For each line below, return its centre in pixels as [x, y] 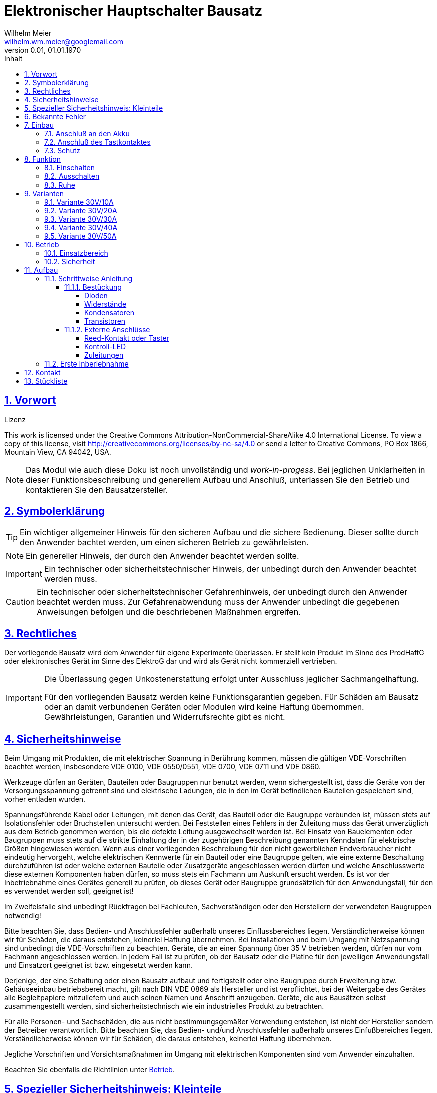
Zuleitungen [104, 355]
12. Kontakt [42, 372]
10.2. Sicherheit [70, 261]
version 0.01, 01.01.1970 [43, 50]
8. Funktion [42, 159]
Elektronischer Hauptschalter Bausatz [133, 11]
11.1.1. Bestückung [93, 287]
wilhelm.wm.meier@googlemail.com [64, 41]
